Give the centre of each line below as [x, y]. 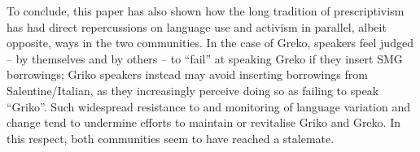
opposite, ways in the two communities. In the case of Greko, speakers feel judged [210, 43]
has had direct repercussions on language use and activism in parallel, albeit [197, 26]
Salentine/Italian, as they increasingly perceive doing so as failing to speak [193, 90]
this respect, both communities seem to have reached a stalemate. [171, 138]
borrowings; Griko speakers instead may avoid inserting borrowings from [187, 74]
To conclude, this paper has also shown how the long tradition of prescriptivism [206, 11]
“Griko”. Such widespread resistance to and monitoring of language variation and [209, 106]
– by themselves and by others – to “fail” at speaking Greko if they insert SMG [205, 58]
